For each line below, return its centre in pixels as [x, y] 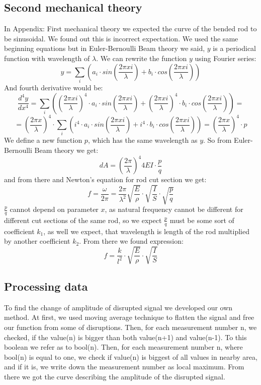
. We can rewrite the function [142, 58]
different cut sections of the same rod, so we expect [83, 220]
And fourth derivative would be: [54, 87]
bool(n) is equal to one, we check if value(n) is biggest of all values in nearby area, [131, 356]
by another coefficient [37, 241]
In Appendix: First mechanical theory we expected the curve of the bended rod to [130, 29]
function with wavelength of [47, 58]
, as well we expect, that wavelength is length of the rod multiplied [146, 231]
